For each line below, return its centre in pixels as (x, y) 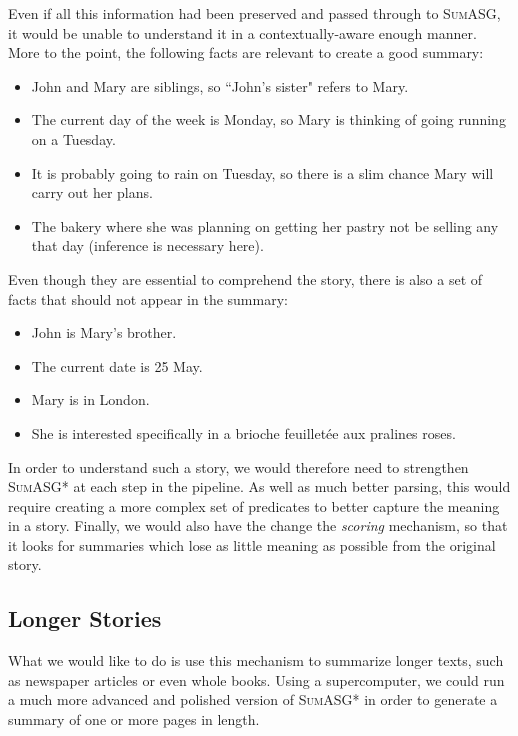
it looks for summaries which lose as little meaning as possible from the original (252, 544)
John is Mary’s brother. (104, 332)
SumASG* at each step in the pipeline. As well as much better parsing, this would (259, 486)
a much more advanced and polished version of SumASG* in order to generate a (253, 699)
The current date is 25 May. (117, 365)
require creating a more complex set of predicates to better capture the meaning (254, 505)
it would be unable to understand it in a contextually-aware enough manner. (242, 32)
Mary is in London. (90, 399)
